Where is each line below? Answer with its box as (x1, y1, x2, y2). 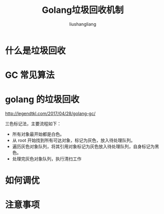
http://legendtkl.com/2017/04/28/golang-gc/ (5, 110, 96, 116)
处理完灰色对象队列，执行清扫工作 (12, 156, 82, 162)
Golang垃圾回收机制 (41, 4, 124, 16)
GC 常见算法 (5, 70, 55, 81)
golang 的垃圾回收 (5, 94, 80, 105)
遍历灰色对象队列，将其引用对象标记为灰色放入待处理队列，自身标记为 (12, 143, 155, 149)
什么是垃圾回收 (5, 45, 66, 56)
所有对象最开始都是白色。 (12, 131, 65, 137)
